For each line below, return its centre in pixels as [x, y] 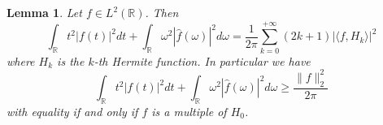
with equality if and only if [72, 111]
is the [71, 60]
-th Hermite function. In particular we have [202, 60]
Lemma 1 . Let [44, 12]
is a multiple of [189, 111]
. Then [162, 12]
